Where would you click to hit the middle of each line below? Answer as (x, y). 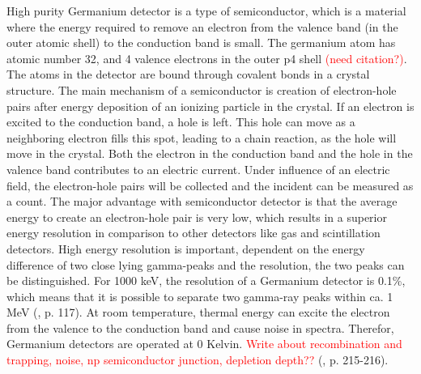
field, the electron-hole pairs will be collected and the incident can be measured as (210, 185)
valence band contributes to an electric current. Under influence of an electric (198, 169)
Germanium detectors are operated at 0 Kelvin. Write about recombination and (204, 344)
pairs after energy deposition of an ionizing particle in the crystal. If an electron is (210, 106)
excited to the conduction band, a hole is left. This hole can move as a (181, 122)
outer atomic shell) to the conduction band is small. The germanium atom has (201, 42)
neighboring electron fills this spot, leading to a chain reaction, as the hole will (202, 137)
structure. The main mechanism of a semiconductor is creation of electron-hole (202, 89)
